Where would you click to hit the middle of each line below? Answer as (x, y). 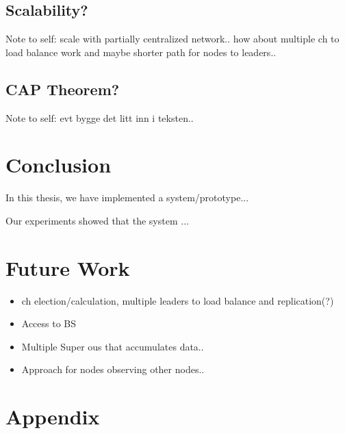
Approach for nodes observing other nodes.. (113, 369)
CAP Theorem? (63, 89)
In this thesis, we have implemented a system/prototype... (127, 197)
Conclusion (59, 165)
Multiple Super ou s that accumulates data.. (113, 346)
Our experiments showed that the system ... (97, 220)
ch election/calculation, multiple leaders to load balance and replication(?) (178, 300)
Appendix (53, 417)
